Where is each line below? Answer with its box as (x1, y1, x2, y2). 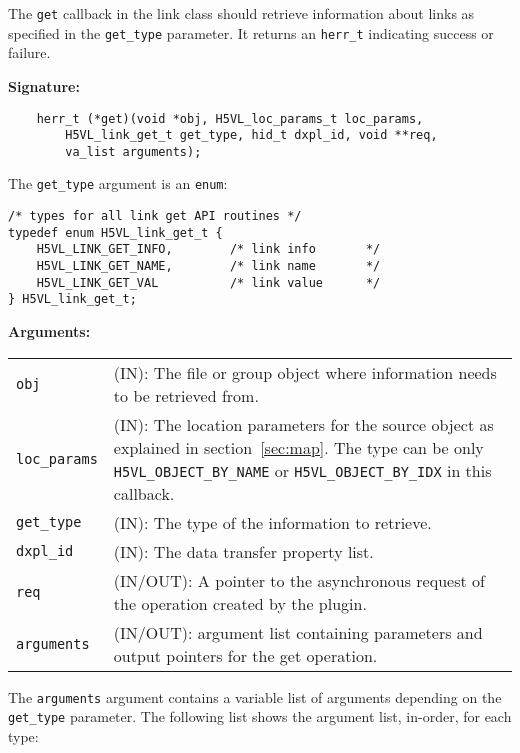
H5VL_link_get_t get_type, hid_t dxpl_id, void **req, (65, 128, 438, 143)
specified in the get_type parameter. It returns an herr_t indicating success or (8, 22, 494, 43)
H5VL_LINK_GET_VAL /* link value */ (36, 275, 381, 290)
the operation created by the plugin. (113, 591, 367, 615)
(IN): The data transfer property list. (113, 539, 374, 563)
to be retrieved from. (113, 383, 259, 407)
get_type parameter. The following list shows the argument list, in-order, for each (8, 706, 512, 727)
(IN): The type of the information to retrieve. (113, 510, 432, 534)
